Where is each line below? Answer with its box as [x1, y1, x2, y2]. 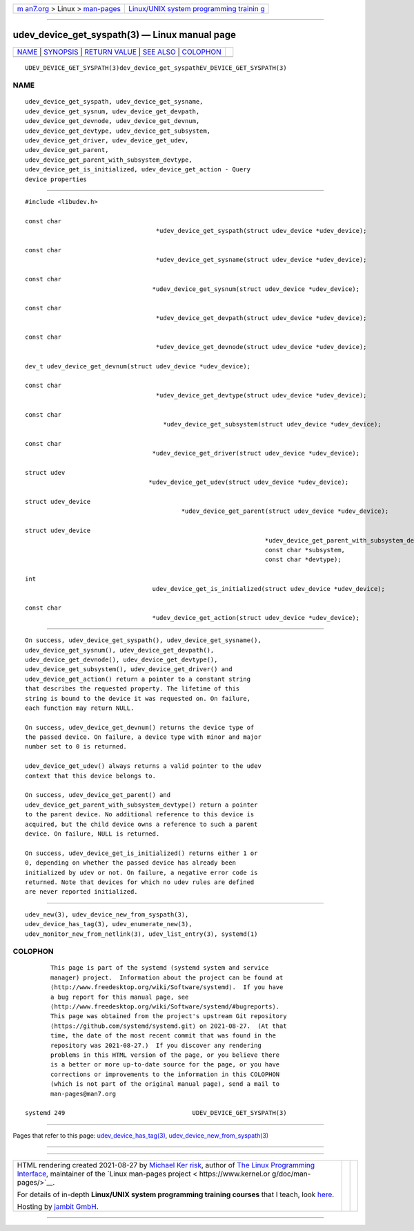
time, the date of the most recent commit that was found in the [50, 1032, 276, 1040]
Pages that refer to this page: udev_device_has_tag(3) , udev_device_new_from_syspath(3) [12, 1131, 269, 1140]
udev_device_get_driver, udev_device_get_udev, [25, 137, 189, 144]
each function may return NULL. [25, 704, 135, 712]
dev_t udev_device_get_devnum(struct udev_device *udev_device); [25, 362, 251, 370]
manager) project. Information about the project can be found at [50, 973, 284, 981]
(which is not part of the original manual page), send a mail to [50, 1080, 280, 1088]
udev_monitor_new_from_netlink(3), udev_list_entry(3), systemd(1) [25, 930, 258, 938]
